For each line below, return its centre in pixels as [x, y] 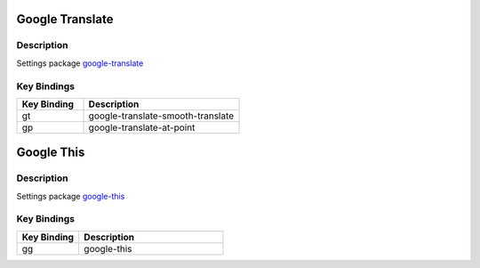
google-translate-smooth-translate [161, 116]
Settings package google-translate [80, 63]
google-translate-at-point [142, 127]
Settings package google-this [71, 196]
